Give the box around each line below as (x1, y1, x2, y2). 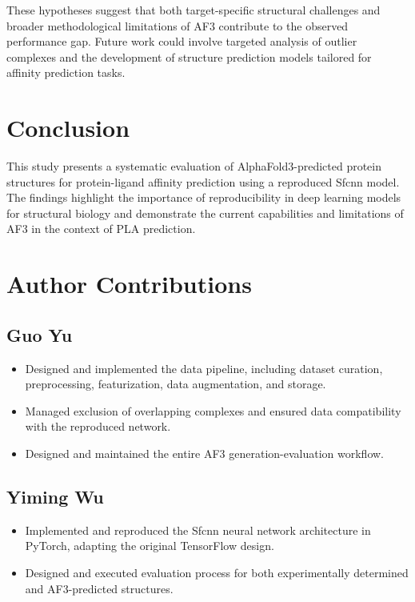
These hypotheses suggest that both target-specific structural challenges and (6, 2, 381, 18)
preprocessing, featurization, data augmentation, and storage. (25, 375, 326, 392)
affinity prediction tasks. (6, 64, 126, 81)
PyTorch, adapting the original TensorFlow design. (25, 537, 274, 554)
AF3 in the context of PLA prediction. (6, 220, 196, 237)
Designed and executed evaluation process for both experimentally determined (25, 564, 409, 580)
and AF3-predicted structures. (25, 580, 174, 596)
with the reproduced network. (25, 418, 171, 435)
